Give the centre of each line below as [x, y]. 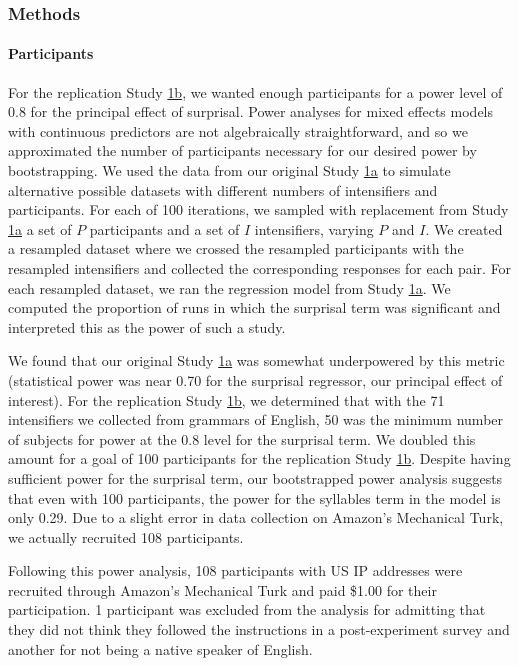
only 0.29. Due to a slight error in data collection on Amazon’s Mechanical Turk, [256, 517]
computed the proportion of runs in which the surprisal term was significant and [254, 307]
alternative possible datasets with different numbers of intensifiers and [223, 189]
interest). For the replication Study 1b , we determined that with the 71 [226, 399]
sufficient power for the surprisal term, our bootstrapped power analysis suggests [255, 477]
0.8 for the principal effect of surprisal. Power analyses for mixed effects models [251, 111]
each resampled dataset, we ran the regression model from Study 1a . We [229, 287]
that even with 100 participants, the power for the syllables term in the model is [254, 497]
